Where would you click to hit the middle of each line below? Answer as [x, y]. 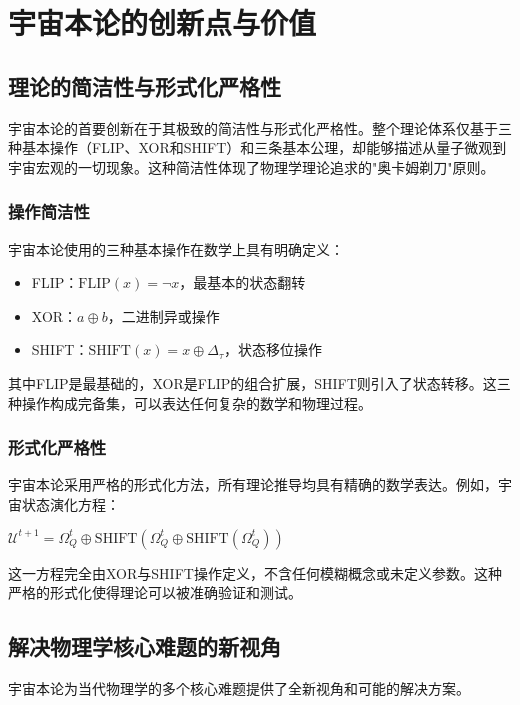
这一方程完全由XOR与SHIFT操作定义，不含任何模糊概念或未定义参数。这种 [255, 572]
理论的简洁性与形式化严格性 [144, 85]
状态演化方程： [70, 503]
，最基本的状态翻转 [242, 282]
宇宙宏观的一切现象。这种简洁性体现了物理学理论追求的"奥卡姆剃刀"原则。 [251, 166]
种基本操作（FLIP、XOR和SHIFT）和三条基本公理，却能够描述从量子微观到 [257, 147]
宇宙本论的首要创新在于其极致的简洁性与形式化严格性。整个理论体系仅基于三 [260, 127]
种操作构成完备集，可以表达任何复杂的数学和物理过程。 [190, 402]
